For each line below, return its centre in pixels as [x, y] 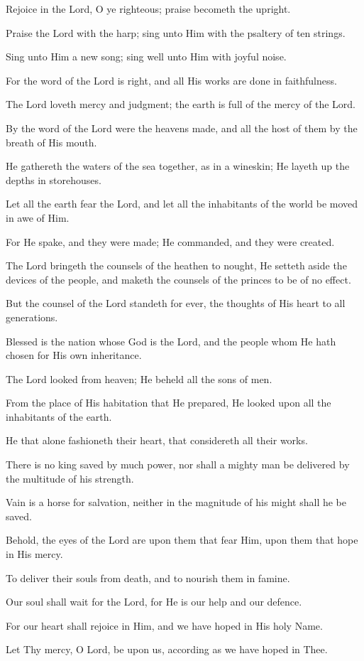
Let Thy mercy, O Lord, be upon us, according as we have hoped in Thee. [167, 649]
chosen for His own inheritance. [74, 355]
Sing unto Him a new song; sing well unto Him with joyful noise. [146, 57]
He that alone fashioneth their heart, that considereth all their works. [157, 440]
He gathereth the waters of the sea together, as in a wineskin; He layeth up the [178, 166]
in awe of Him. [38, 217]
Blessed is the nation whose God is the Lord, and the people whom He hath [171, 341]
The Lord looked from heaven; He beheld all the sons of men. [139, 378]
